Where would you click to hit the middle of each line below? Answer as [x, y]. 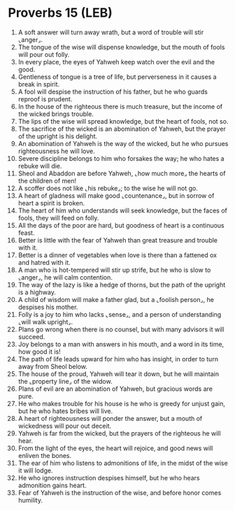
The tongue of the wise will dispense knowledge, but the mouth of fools [121, 47]
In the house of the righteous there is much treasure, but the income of [120, 106]
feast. [26, 233]
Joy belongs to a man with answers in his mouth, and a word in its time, [121, 344]
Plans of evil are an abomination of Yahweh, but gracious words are [115, 389]
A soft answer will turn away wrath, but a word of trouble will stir [111, 32]
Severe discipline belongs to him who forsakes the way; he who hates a [121, 158]
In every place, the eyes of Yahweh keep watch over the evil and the [116, 62]
